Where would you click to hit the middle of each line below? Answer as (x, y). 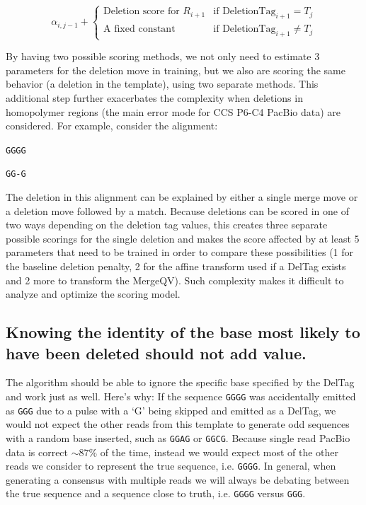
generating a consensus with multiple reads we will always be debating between (178, 479)
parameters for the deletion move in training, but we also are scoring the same (176, 70)
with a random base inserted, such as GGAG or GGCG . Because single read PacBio (178, 437)
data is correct (37, 452)
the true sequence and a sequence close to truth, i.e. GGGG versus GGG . (156, 493)
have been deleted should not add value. (156, 353)
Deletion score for (142, 12)
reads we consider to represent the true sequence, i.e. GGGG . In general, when (171, 466)
